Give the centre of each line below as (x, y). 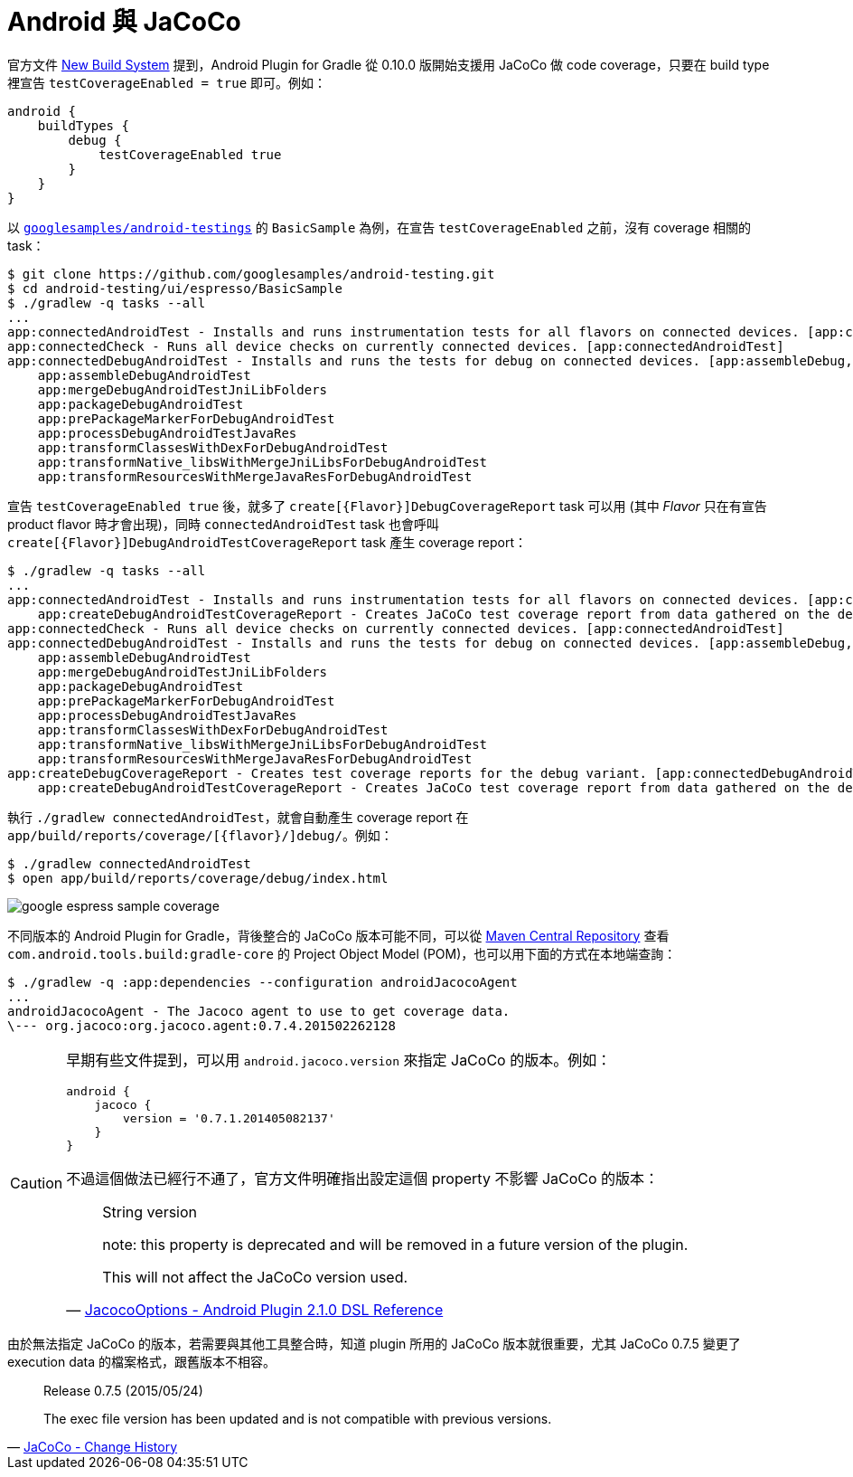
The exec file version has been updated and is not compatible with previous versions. (298, 1418)
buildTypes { (83, 125)
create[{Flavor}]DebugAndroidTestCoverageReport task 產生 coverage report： (267, 542)
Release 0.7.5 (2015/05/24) (123, 1390)
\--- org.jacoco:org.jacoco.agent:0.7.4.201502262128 (202, 1025)
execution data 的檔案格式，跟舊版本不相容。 (142, 1361)
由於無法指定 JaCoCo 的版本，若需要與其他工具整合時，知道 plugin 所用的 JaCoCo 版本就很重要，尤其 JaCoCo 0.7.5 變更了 (374, 1343)
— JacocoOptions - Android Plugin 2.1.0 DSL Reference (255, 1309)
